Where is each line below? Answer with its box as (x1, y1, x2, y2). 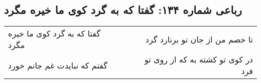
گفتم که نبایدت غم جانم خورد (8, 59, 107, 71)
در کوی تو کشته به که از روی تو (145, 53, 253, 65)
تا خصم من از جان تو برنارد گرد (145, 33, 253, 45)
